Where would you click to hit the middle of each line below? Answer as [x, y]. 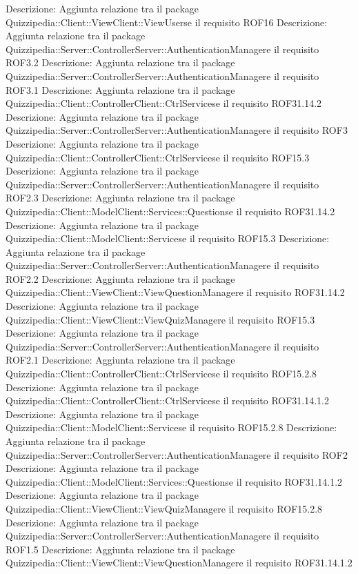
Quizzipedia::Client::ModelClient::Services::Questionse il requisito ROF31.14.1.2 [174, 481]
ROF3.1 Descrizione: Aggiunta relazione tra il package [120, 89]
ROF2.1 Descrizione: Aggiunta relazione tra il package [120, 360]
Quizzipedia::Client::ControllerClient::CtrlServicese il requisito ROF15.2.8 [161, 374]
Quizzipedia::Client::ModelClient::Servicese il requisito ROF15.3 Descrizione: [168, 238]
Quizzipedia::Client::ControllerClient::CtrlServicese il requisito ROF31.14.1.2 [168, 400]
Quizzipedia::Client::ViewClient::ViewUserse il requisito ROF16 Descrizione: [167, 22]
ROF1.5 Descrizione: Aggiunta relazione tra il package [120, 549]
